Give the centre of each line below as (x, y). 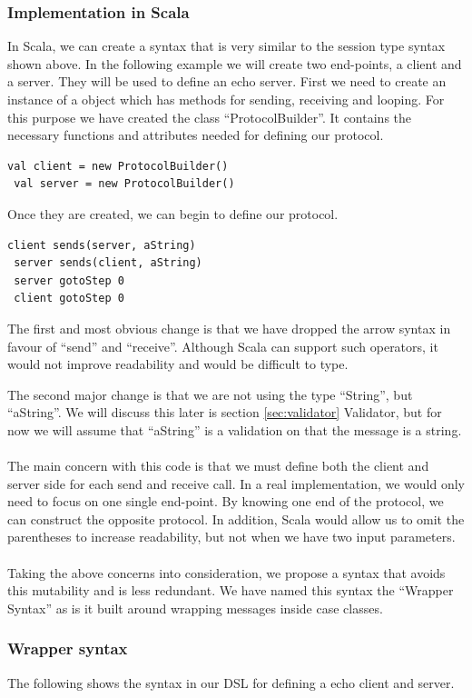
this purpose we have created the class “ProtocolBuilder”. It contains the (210, 117)
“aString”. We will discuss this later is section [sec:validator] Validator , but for (225, 412)
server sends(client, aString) (108, 263)
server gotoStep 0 (69, 280)
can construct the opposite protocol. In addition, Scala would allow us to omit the (236, 519)
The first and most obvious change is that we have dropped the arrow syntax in (229, 328)
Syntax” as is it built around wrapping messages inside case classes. (195, 608)
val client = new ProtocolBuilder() (118, 166)
